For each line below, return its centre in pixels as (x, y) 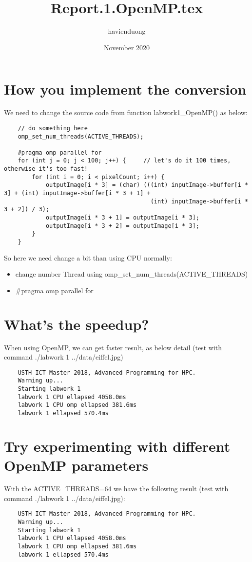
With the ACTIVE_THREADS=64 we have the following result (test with (116, 489)
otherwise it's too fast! (46, 169)
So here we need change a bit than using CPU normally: (88, 257)
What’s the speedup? (77, 324)
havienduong (127, 31)
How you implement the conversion (125, 89)
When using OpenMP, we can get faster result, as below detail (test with (113, 347)
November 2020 (127, 47)
